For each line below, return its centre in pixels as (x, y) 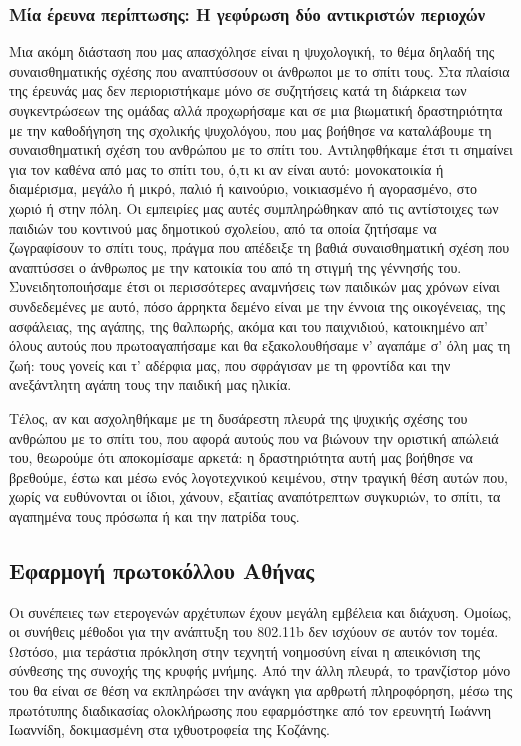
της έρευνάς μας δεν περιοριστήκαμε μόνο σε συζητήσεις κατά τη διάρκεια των (238, 90)
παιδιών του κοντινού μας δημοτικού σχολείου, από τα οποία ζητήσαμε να (223, 227)
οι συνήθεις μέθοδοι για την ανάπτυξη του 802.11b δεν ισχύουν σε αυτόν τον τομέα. (254, 631)
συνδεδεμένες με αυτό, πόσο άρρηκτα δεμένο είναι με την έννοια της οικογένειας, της (257, 305)
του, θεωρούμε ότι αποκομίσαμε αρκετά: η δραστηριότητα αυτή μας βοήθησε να (241, 457)
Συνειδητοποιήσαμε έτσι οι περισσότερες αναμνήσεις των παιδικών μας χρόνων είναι (254, 286)
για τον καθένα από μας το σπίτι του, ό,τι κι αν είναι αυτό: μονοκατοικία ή (226, 168)
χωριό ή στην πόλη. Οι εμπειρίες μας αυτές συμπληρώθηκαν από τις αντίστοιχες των (254, 207)
